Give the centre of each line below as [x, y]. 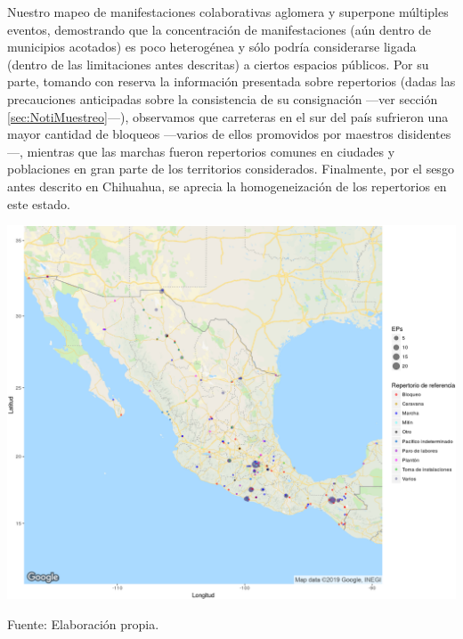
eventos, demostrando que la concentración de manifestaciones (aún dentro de [219, 29]
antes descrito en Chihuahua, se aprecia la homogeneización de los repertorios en [227, 186]
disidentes [424, 134]
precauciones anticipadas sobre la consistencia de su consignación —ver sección [223, 98]
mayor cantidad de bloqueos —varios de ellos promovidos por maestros [200, 134]
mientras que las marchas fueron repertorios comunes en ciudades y [211, 151]
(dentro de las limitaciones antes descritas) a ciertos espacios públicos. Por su [218, 64]
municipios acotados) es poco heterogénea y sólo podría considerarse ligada [212, 47]
